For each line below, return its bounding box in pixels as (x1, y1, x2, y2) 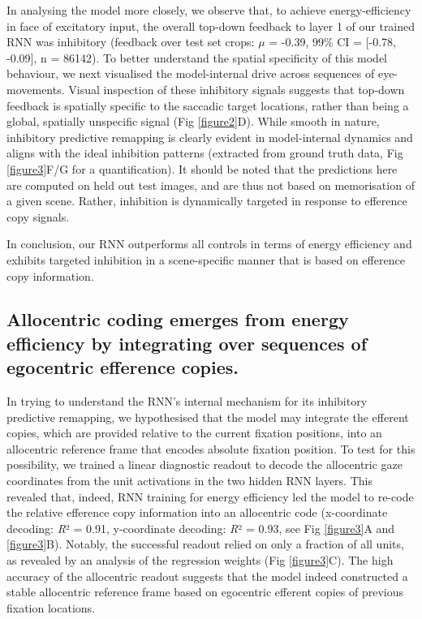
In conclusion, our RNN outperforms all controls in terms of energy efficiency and (6, 235, 412, 252)
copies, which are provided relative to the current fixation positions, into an (6, 424, 382, 441)
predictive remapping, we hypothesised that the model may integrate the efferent (6, 408, 409, 425)
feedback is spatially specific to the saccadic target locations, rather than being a (6, 97, 409, 114)
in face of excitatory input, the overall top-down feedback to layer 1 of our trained (6, 17, 416, 34)
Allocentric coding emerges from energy (6, 307, 349, 332)
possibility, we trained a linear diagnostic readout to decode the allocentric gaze (6, 456, 403, 473)
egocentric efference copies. (6, 355, 239, 380)
